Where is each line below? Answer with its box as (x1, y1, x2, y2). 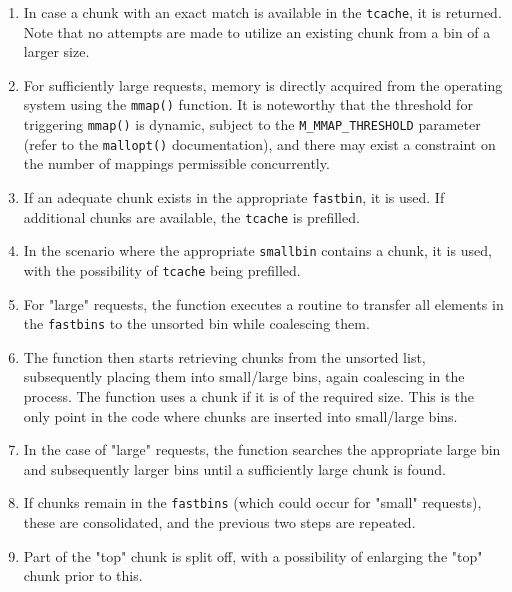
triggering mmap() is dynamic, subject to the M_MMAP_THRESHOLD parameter (23, 114, 481, 135)
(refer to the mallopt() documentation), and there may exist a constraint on (23, 133, 496, 154)
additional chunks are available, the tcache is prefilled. (23, 206, 360, 227)
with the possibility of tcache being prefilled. (23, 259, 301, 280)
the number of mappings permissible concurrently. (23, 153, 330, 174)
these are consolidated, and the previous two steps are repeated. (23, 512, 416, 533)
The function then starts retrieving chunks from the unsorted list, (23, 346, 426, 367)
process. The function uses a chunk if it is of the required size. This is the (23, 386, 475, 407)
